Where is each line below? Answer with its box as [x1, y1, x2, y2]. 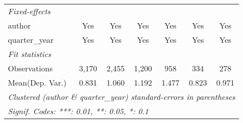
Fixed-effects [8, 5, 51, 17]
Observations [8, 62, 53, 74]
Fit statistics [8, 48, 51, 60]
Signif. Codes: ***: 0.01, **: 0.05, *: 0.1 [8, 105, 149, 117]
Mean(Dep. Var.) [8, 77, 67, 88]
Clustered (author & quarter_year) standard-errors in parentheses [8, 91, 236, 102]
